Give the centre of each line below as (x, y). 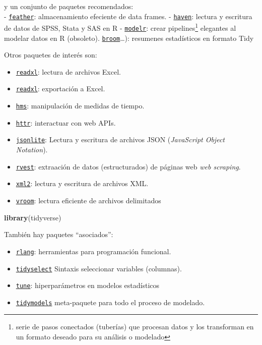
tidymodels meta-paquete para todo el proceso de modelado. (110, 302)
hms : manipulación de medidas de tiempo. (80, 106)
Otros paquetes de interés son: (51, 55)
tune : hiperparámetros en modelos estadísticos (88, 285)
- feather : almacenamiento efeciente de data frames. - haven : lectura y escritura (128, 16)
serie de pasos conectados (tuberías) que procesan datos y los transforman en (135, 327)
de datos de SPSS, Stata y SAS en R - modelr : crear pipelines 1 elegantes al (120, 27)
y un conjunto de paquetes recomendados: (69, 6)
